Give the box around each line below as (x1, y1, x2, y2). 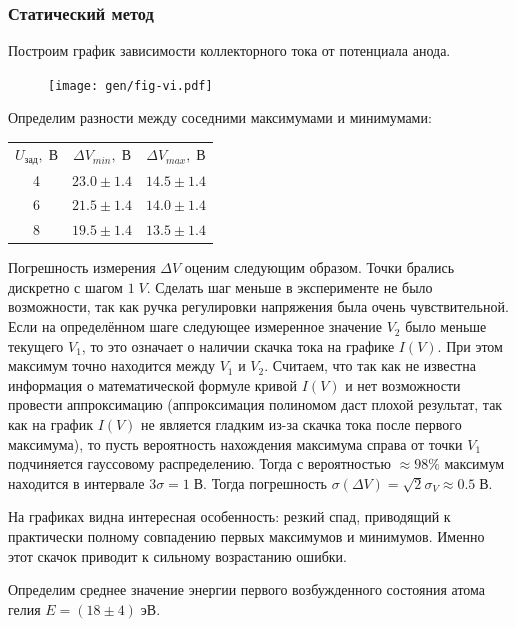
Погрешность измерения (8, 257, 156, 278)
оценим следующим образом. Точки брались (184, 257, 455, 278)
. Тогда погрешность (203, 472, 327, 493)
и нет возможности (345, 374, 461, 395)
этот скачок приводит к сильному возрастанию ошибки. (8, 545, 347, 566)
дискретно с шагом (8, 276, 123, 297)
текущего (8, 335, 64, 356)
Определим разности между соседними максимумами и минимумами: (8, 107, 432, 128)
